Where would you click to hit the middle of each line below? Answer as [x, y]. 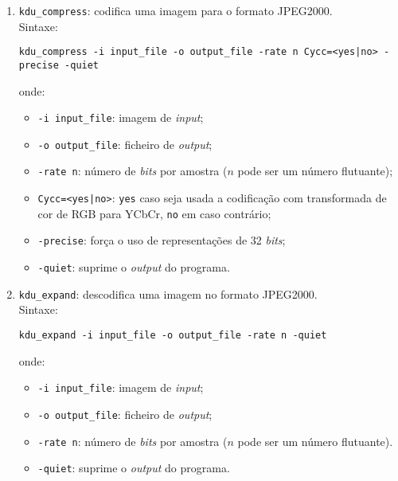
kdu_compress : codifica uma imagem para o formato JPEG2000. [176, 10]
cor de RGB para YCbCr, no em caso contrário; [154, 213]
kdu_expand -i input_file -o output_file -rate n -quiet [173, 335]
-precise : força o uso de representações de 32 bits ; [162, 240]
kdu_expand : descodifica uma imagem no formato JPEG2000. [168, 293]
